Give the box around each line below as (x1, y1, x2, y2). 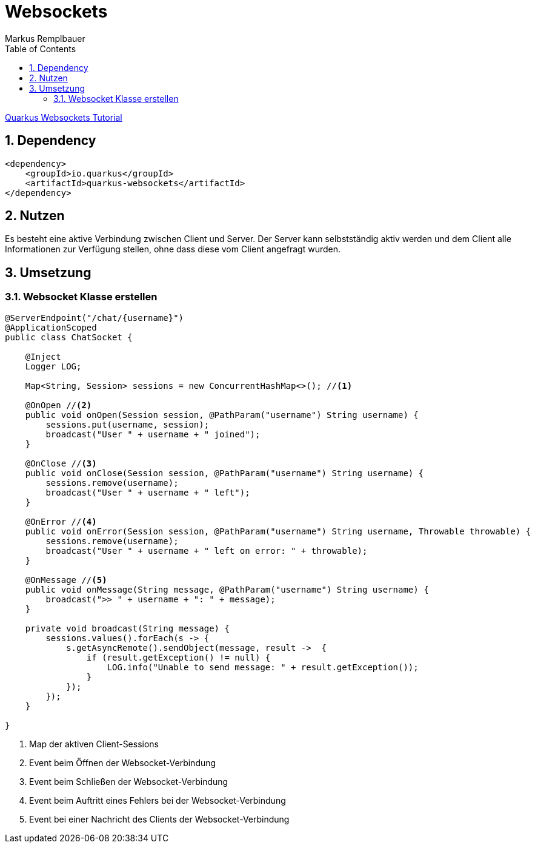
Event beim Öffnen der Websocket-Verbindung (29, 757, 216, 768)
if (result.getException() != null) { (86, 652, 271, 662)
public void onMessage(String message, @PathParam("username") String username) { (25, 584, 429, 594)
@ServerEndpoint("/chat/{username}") (5, 312, 184, 323)
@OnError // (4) (25, 516, 97, 527)
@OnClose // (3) (25, 458, 97, 468)
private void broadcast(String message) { (25, 623, 230, 633)
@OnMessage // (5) (25, 574, 107, 585)
